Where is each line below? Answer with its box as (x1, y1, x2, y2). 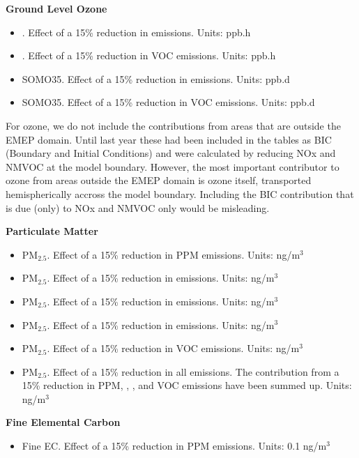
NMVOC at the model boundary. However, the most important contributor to (6, 159, 339, 174)
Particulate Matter (6, 224, 98, 238)
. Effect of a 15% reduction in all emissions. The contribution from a (47, 364, 339, 379)
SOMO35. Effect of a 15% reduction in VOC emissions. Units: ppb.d (22, 95, 315, 109)
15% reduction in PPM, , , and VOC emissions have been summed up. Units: (22, 378, 352, 392)
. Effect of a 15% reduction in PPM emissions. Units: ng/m (47, 247, 300, 261)
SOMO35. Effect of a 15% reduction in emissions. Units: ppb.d (22, 71, 290, 86)
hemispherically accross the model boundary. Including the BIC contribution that (6, 186, 354, 201)
